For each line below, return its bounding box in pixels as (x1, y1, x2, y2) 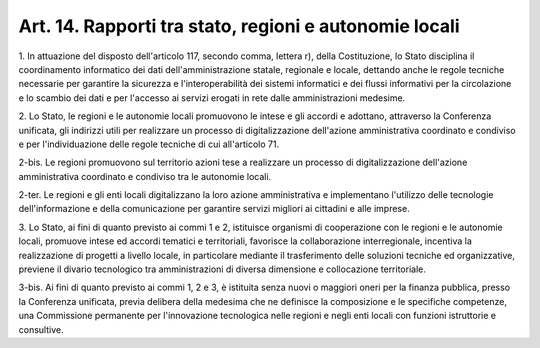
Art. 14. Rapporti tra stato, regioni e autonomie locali (18, 15, 460, 37)
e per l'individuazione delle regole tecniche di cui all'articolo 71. (18, 138, 280, 150)
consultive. (18, 323, 64, 335)
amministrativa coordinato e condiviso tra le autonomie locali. (18, 170, 272, 182)
